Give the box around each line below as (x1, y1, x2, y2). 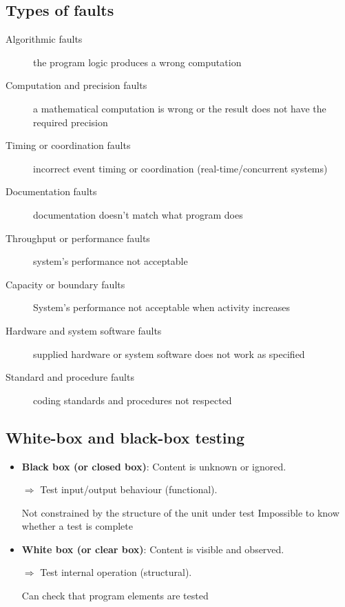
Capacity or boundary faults (6, 277, 125, 291)
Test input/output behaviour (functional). (40, 482, 218, 497)
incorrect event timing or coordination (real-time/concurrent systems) (33, 161, 328, 175)
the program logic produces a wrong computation (33, 54, 242, 69)
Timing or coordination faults (6, 138, 131, 152)
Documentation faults (6, 184, 97, 199)
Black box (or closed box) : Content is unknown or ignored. (21, 459, 286, 473)
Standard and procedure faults (6, 370, 134, 384)
